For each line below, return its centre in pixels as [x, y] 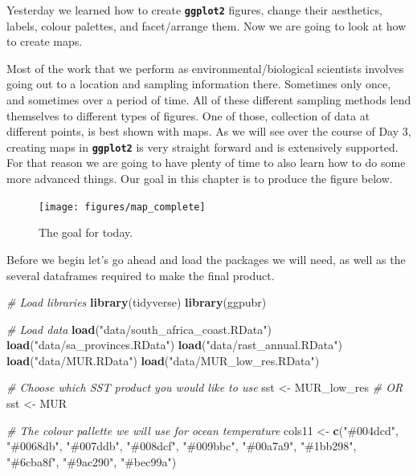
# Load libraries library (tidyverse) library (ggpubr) [137, 302]
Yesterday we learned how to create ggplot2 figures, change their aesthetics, [194, 10]
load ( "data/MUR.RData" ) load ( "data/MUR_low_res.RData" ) [163, 360]
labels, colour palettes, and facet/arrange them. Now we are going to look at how [206, 25]
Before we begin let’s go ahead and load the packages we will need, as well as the [206, 259]
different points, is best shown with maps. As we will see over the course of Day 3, [209, 131]
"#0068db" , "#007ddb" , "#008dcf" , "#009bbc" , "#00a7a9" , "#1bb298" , [182, 446]
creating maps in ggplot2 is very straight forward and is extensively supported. [202, 146]
